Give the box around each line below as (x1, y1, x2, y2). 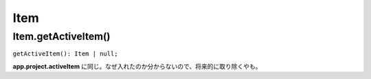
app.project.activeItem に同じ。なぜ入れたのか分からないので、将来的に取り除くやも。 (12, 62, 262, 70)
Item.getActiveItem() (12, 30, 111, 43)
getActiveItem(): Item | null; (12, 50, 118, 58)
